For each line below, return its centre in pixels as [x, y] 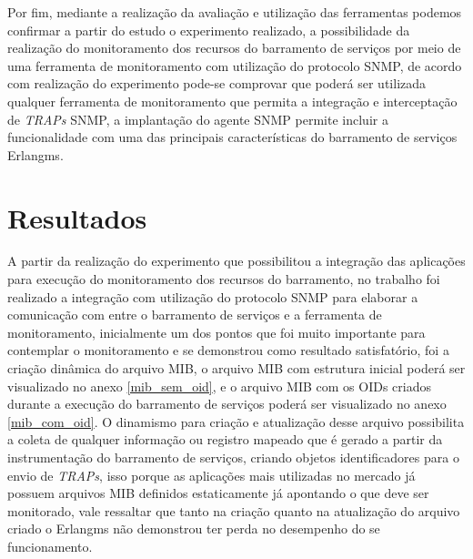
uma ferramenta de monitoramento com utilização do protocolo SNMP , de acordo [235, 65]
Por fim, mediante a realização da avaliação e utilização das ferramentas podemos [235, 12]
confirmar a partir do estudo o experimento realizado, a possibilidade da [209, 30]
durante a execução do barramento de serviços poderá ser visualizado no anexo [227, 404]
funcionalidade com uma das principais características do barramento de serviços [232, 137]
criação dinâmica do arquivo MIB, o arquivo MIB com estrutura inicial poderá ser [236, 368]
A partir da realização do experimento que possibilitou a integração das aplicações [236, 261]
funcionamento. [50, 546]
